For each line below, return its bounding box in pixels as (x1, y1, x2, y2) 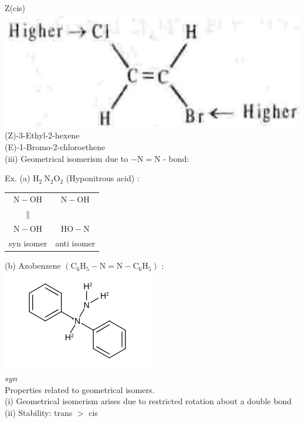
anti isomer (55, 237, 96, 249)
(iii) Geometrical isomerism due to (5, 152, 128, 164)
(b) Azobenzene (5, 259, 61, 272)
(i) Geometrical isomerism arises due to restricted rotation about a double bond (5, 395, 292, 407)
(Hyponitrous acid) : (66, 172, 140, 184)
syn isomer (9, 237, 48, 249)
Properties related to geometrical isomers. (5, 383, 155, 395)
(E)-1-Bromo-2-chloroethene (5, 140, 106, 153)
